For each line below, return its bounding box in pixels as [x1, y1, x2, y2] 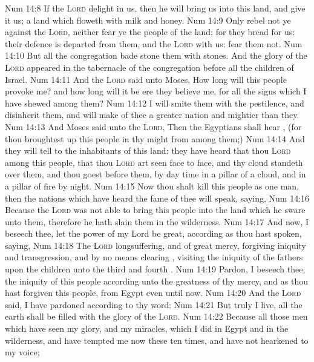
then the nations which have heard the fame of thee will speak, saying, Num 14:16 [5, 191, 310, 204]
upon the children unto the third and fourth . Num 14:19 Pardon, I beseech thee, [5, 263, 306, 275]
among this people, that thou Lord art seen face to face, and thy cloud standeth [5, 156, 303, 168]
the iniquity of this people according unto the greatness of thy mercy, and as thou [5, 274, 308, 287]
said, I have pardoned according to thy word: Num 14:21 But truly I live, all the [5, 298, 303, 311]
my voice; [5, 346, 40, 358]
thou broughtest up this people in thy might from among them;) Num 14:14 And [5, 132, 305, 145]
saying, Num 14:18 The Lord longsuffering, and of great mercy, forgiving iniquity [5, 239, 306, 251]
